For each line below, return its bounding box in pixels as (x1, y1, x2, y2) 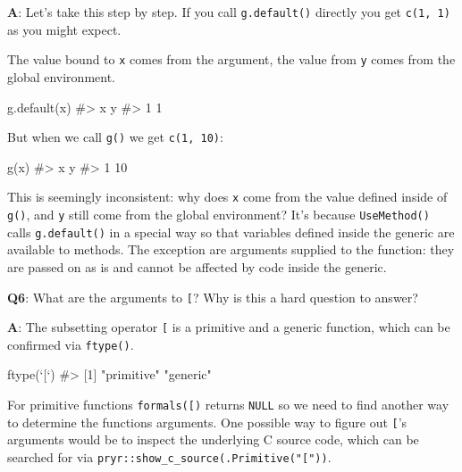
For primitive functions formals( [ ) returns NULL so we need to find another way (7, 395, 449, 414)
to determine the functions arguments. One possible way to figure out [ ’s (7, 412, 407, 431)
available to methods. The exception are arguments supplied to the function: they (7, 240, 455, 259)
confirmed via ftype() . (7, 335, 134, 353)
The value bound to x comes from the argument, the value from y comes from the (7, 50, 456, 69)
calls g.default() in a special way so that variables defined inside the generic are (7, 222, 455, 241)
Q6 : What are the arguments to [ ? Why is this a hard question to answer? (7, 287, 418, 306)
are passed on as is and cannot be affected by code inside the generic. (7, 257, 387, 276)
